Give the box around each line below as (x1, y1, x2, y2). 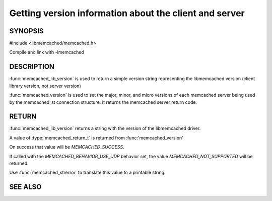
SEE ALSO (9, 183, 42, 191)
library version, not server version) (9, 83, 81, 89)
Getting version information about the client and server (9, 8, 245, 19)
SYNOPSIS (9, 27, 44, 35)
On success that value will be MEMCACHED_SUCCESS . (9, 144, 124, 150)
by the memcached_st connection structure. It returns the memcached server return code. (9, 99, 197, 105)
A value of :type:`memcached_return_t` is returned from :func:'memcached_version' (9, 135, 184, 141)
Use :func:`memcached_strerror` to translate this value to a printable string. (9, 169, 166, 176)
